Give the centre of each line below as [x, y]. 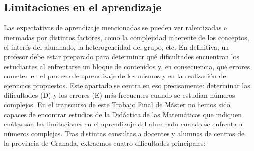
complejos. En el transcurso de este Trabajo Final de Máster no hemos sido [117, 104]
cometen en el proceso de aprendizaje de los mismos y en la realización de [115, 76]
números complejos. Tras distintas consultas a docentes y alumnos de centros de [124, 133]
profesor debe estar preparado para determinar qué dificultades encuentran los [122, 56]
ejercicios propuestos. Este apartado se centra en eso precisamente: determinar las [127, 85]
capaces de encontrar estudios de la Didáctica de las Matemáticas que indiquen [123, 114]
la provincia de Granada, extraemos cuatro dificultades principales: [105, 143]
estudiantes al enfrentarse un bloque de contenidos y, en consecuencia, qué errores [127, 66]
